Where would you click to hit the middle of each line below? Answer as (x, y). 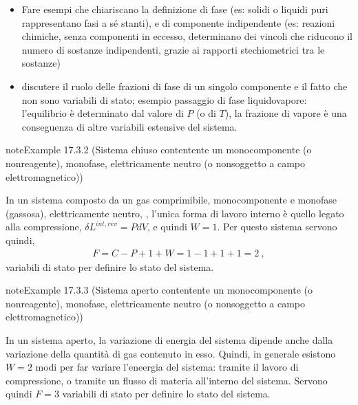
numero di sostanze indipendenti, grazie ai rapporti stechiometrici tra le (173, 49)
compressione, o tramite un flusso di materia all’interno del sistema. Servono (167, 380)
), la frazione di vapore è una (286, 113)
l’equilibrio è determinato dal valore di (103, 113)
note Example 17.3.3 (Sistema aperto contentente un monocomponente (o (159, 290)
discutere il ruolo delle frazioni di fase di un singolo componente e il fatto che (185, 86)
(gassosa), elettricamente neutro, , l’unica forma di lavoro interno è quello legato (175, 213)
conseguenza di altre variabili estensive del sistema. (129, 126)
